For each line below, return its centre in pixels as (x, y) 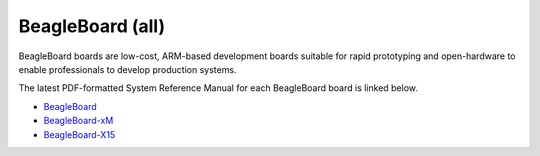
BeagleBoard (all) (91, 26)
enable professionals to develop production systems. (127, 69)
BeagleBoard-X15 (79, 134)
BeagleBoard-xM (78, 121)
